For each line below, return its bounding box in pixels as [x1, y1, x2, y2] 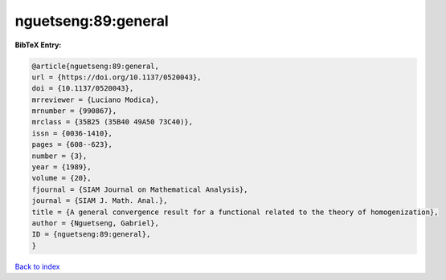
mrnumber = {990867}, [31, 107, 117, 116]
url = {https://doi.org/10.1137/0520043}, [31, 72, 202, 82]
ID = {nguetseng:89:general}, [31, 229, 151, 239]
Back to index [14, 262, 60, 271]
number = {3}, [31, 151, 88, 160]
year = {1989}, [31, 163, 92, 172]
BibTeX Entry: [14, 40, 62, 50]
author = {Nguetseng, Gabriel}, [31, 219, 160, 228]
